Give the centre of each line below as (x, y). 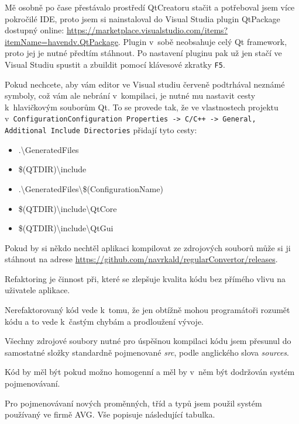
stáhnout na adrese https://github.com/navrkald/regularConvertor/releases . (141, 259)
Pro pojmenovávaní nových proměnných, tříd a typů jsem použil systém (133, 403)
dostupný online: (35, 30)
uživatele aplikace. (37, 290)
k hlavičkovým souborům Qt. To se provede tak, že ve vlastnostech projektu (142, 107)
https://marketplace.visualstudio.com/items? (147, 30)
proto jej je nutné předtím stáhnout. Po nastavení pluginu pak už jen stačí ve (143, 53)
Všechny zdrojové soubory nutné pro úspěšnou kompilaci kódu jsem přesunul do (148, 341)
